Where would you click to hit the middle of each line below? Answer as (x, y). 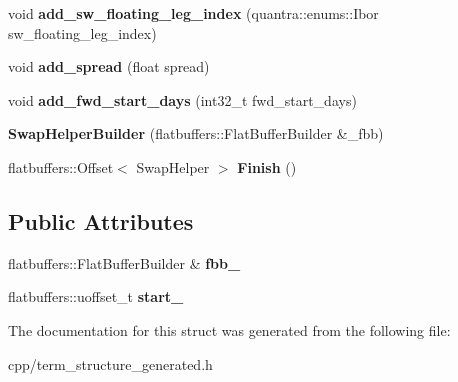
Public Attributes (101, 220)
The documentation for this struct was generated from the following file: (229, 329)
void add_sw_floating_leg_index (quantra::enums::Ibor (193, 13)
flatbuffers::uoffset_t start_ (96, 296)
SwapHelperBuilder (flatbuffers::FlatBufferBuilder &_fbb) (196, 133)
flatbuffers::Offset (61, 166)
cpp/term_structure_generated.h (110, 363)
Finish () (267, 166)
